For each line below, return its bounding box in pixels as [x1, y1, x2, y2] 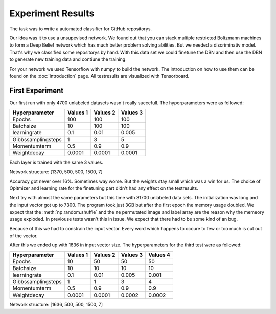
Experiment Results [9, 8, 95, 19]
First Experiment [9, 86, 64, 95]
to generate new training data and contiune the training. [9, 56, 127, 62]
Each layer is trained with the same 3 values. [9, 159, 103, 166]
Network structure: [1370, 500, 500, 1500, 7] [9, 169, 103, 175]
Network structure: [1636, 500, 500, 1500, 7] [9, 302, 103, 308]
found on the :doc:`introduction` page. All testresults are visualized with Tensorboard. [9, 73, 190, 79]
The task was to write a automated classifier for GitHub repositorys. [9, 26, 152, 32]
